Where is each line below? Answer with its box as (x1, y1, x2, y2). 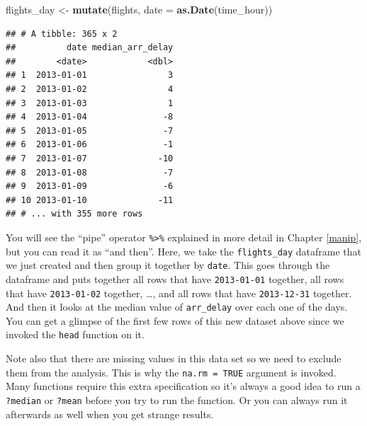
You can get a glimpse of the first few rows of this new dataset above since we (6, 313, 344, 328)
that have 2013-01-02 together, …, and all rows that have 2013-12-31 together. (6, 285, 352, 300)
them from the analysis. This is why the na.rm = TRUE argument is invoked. (6, 364, 337, 379)
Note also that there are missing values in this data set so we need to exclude (6, 351, 341, 366)
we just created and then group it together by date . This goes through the (6, 258, 330, 272)
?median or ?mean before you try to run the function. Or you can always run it (6, 392, 348, 407)
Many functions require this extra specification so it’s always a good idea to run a (6, 379, 361, 393)
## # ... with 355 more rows (6, 209, 143, 219)
